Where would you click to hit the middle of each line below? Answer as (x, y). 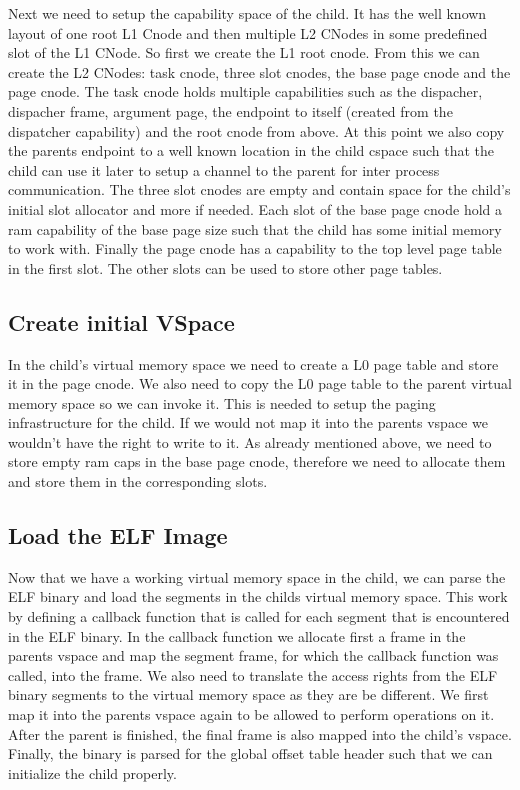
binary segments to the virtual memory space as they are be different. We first (248, 694)
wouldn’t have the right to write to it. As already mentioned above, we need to (250, 441)
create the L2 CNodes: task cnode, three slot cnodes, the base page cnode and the (259, 71)
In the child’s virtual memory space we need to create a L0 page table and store (253, 363)
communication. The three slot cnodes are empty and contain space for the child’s (259, 189)
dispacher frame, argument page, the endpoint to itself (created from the (230, 110)
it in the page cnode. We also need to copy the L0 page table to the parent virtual (260, 383)
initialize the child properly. (92, 772)
